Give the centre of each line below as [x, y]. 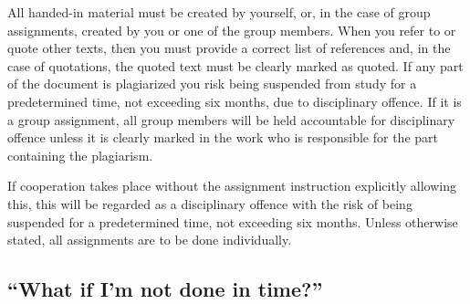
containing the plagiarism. [80, 155]
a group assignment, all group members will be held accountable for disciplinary [231, 119]
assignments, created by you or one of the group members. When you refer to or [232, 30]
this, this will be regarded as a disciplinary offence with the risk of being [210, 203]
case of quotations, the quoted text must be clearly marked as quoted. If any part [235, 65]
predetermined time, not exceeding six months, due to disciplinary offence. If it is [235, 101]
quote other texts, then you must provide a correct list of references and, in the [229, 48]
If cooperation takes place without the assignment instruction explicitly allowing [232, 186]
